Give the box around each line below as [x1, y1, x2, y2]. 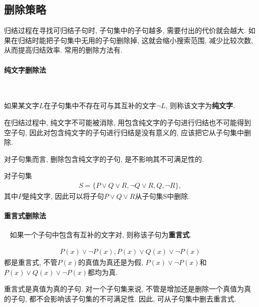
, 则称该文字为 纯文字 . [165, 100, 235, 111]
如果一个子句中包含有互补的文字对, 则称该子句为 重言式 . [10, 229, 192, 240]
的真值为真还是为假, [78, 256, 143, 267]
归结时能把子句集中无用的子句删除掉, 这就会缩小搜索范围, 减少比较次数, [18, 35, 253, 45]
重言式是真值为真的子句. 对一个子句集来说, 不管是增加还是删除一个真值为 [4, 283, 244, 294]
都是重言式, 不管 [4, 256, 58, 267]
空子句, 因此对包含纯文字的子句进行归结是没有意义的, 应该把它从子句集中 [4, 127, 244, 137]
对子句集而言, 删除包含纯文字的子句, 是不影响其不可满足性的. [4, 153, 204, 164]
